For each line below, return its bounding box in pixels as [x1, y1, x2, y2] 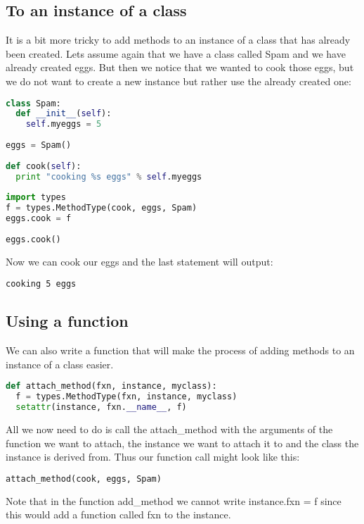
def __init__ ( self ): [15, 108, 112, 119]
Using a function [6, 310, 129, 332]
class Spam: [6, 98, 61, 108]
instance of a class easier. [6, 356, 114, 371]
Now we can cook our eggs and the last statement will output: [6, 254, 273, 268]
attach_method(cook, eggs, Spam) [6, 473, 162, 484]
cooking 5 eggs [6, 279, 77, 289]
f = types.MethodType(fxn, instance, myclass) [15, 392, 238, 402]
